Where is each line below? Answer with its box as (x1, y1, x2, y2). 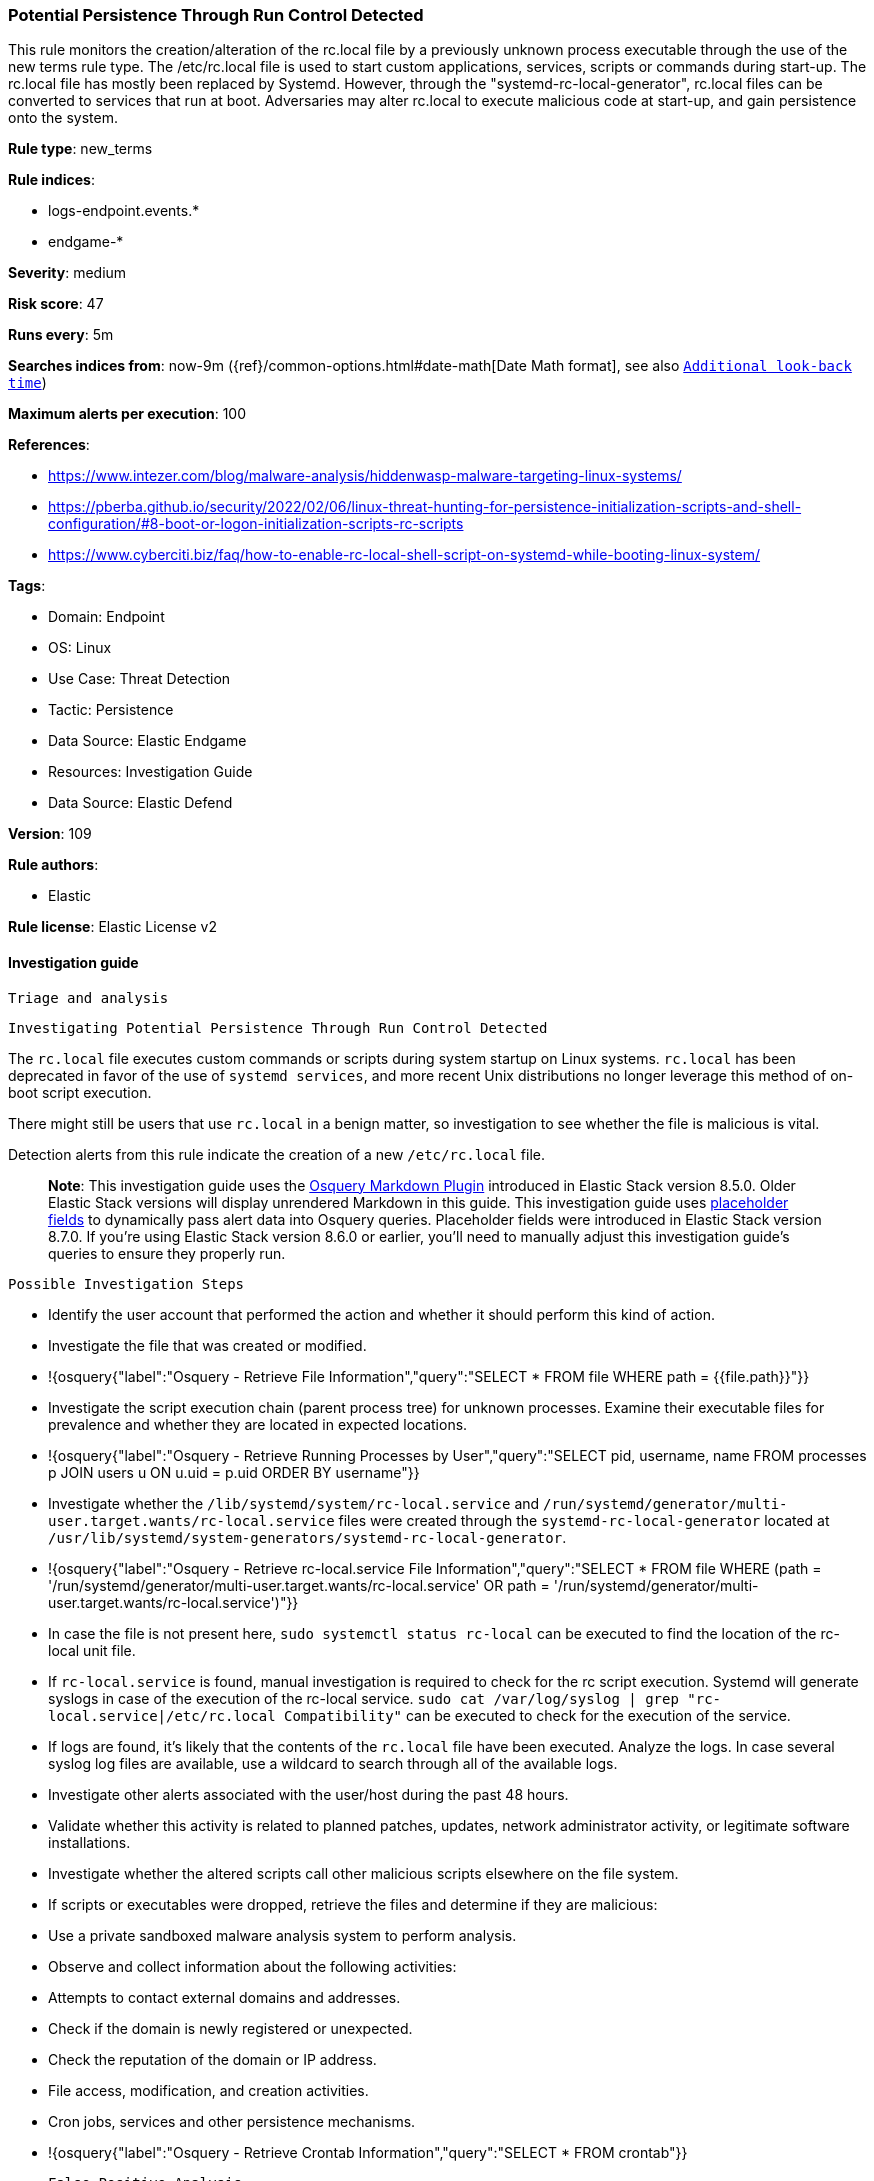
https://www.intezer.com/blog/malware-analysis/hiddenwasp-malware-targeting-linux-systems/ (48, 467, 682, 485)
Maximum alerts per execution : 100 (8, 405, 247, 423)
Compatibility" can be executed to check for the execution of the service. (284, 1706, 791, 1724)
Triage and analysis (8, 989, 169, 1006)
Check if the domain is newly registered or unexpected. (48, 2019, 413, 2037)
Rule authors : (8, 856, 99, 874)
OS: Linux (48, 639, 112, 657)
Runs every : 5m (8, 326, 114, 344)
